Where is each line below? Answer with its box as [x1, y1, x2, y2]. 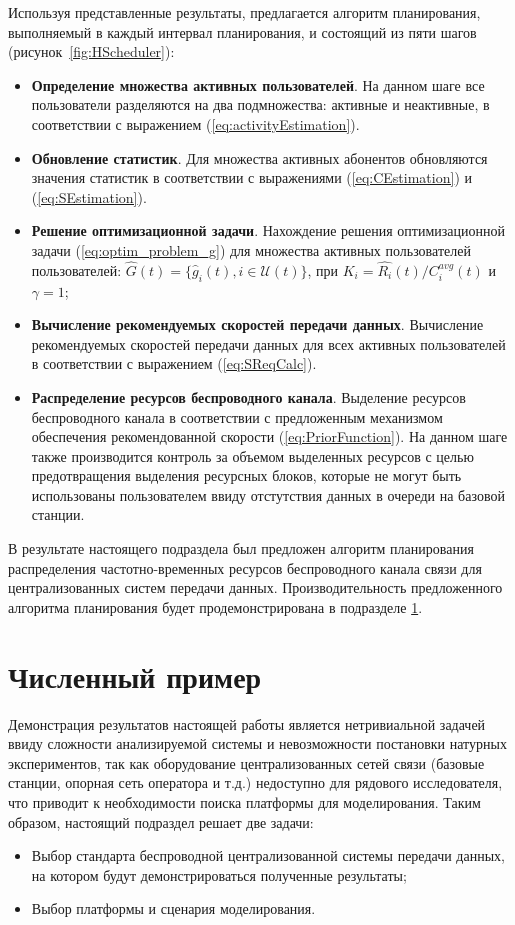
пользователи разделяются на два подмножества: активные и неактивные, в [31, 94, 490, 115]
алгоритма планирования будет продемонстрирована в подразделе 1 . [8, 596, 423, 617]
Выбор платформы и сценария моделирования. [31, 898, 316, 919]
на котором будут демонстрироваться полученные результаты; [31, 864, 407, 885]
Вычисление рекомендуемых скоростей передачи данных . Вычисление [31, 314, 484, 335]
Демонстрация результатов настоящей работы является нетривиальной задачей [8, 713, 486, 734]
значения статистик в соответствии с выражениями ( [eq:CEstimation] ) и [31, 167, 472, 188]
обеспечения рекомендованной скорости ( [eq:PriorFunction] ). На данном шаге [31, 426, 508, 447]
